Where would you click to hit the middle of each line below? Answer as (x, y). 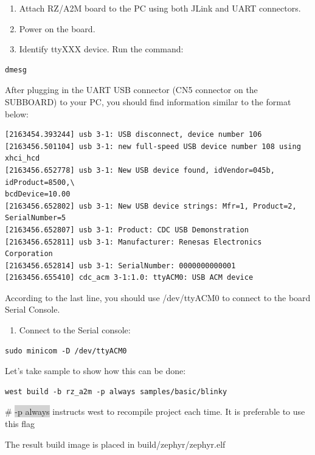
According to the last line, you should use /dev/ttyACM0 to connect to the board (158, 297)
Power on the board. (57, 28)
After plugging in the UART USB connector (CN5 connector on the (131, 90)
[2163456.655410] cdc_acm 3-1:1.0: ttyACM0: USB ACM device (129, 278)
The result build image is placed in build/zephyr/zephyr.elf (115, 444)
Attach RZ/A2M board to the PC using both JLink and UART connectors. (160, 8)
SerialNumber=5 (36, 218)
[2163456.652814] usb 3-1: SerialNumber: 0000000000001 (120, 266)
